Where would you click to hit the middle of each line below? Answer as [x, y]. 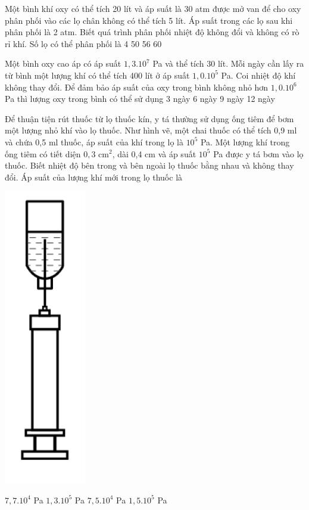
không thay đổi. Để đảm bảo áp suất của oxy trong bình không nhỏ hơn [137, 87]
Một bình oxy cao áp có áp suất [63, 63]
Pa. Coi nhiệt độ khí [258, 75]
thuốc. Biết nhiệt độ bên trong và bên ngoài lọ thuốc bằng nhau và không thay [149, 165]
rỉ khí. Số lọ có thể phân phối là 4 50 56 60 [83, 43]
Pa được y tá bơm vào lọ [258, 153]
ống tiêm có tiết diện [43, 153]
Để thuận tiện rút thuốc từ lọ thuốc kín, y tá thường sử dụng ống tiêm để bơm [149, 118]
